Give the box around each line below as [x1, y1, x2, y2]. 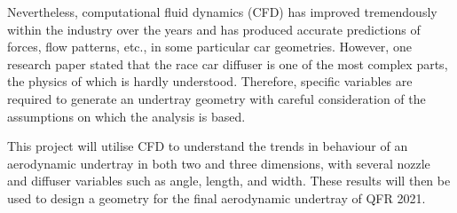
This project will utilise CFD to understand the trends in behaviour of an [7, 137, 408, 155]
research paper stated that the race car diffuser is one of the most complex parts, [7, 54, 448, 73]
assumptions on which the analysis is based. [7, 106, 246, 125]
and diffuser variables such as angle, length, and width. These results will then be [7, 171, 451, 190]
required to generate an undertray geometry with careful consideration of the [7, 89, 426, 107]
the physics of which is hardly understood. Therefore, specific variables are [7, 72, 413, 91]
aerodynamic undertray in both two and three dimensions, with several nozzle [7, 154, 430, 172]
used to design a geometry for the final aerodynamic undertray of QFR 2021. [7, 188, 426, 207]
